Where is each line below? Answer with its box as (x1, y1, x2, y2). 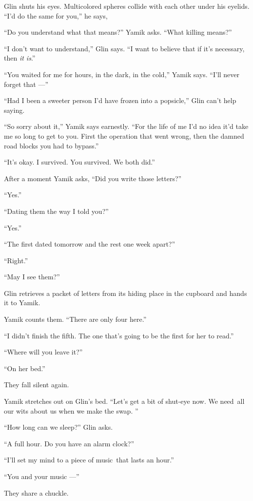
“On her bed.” (4, 363, 45, 373)
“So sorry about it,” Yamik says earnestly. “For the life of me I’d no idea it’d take (4, 121, 249, 131)
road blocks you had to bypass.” (4, 140, 99, 150)
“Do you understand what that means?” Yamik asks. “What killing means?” (4, 27, 232, 37)
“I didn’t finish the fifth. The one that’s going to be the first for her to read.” (4, 330, 234, 340)
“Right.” (4, 255, 28, 265)
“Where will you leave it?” (4, 347, 83, 357)
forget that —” (4, 79, 49, 89)
